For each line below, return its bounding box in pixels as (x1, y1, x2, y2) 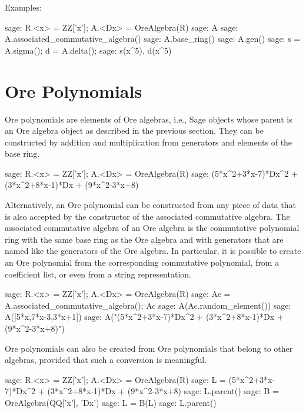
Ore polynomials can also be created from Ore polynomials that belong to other (5, 342, 293, 354)
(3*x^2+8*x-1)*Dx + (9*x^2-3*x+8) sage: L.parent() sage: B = (47, 385, 280, 397)
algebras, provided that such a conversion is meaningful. (5, 353, 207, 366)
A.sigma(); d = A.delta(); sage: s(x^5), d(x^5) (5, 44, 172, 56)
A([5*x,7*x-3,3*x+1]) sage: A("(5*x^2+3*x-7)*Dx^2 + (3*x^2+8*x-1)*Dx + (5, 310, 284, 323)
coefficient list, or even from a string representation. (5, 267, 191, 280)
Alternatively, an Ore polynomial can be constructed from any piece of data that (5, 199, 296, 211)
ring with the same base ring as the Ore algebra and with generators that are (5, 233, 284, 245)
